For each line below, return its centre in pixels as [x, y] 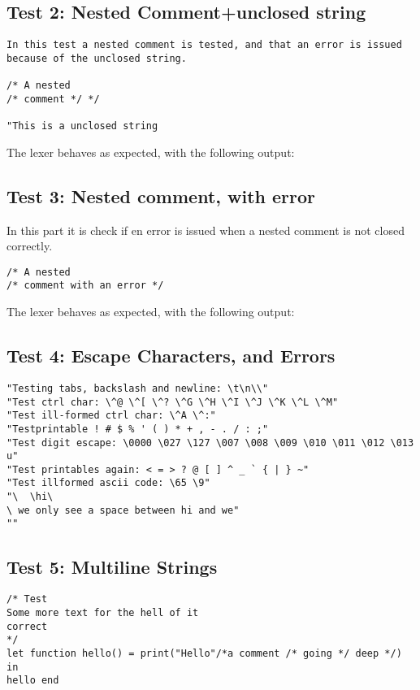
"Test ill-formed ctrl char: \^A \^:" [111, 416]
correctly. [30, 246]
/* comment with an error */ [85, 286]
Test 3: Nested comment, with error [161, 195]
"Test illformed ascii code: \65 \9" [108, 483]
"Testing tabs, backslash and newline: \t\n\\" [138, 388]
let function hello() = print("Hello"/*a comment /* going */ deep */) [204, 653]
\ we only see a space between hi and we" [123, 510]
